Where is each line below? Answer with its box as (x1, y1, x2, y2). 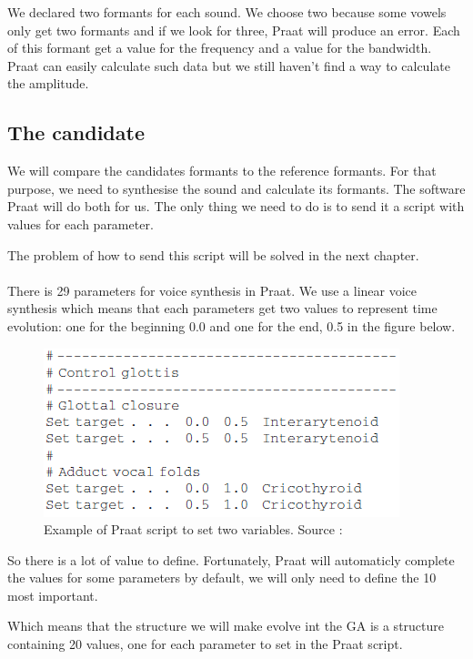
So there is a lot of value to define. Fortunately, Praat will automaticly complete (7, 550, 455, 569)
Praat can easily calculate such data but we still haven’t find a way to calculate (7, 56, 450, 75)
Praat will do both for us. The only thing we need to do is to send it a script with (7, 197, 465, 216)
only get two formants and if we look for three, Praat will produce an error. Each (7, 20, 460, 39)
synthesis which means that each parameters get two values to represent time (7, 299, 438, 318)
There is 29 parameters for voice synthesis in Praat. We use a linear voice (7, 280, 418, 299)
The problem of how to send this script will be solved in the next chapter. (7, 245, 419, 264)
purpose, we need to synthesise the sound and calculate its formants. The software (7, 178, 466, 198)
